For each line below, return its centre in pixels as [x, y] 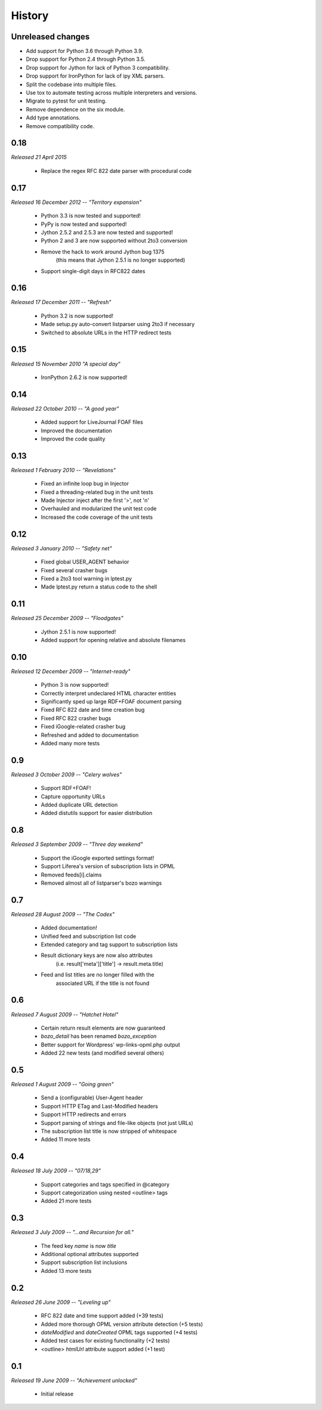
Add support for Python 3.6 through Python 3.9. [84, 51]
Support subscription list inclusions [84, 1262]
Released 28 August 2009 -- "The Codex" [63, 914]
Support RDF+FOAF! [66, 788]
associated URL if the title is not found [103, 983]
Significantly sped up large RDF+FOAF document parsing [111, 702]
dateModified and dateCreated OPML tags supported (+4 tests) [119, 1332]
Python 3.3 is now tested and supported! [91, 216]
